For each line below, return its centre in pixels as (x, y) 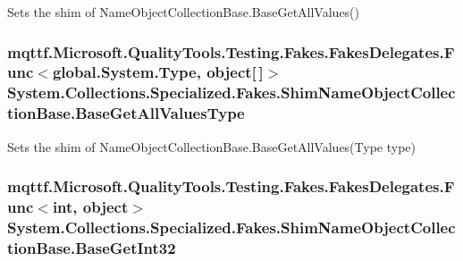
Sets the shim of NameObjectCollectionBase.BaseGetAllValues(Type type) (212, 146)
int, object (90, 207)
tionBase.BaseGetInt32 (92, 247)
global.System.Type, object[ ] (158, 72)
